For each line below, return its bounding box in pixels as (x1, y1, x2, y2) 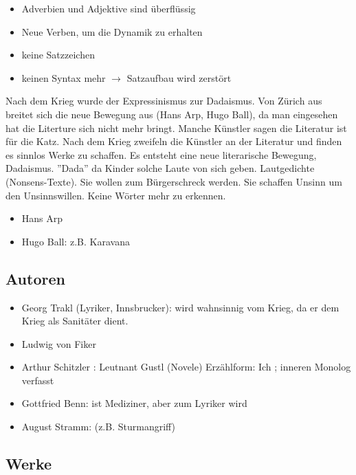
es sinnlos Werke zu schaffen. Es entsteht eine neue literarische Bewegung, (5, 147, 317, 162)
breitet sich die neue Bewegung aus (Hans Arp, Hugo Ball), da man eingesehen (5, 107, 338, 121)
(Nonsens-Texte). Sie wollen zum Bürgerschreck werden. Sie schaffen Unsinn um (5, 174, 342, 188)
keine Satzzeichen (21, 47, 95, 62)
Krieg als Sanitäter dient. (21, 313, 129, 328)
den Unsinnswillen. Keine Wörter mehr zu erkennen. (5, 188, 226, 202)
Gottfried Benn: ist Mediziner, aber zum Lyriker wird (21, 396, 247, 410)
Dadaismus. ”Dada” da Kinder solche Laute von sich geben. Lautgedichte (5, 161, 315, 175)
